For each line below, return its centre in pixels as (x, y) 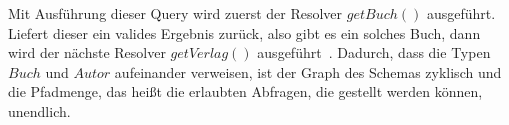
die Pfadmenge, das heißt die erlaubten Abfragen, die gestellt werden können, (245, 91)
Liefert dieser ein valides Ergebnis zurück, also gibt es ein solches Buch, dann (244, 32)
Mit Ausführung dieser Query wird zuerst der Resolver (175, 13)
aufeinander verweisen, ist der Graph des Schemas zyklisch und (308, 71)
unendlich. (39, 110)
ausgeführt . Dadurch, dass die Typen (374, 52)
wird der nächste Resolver (87, 52)
